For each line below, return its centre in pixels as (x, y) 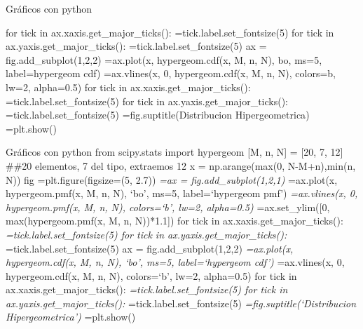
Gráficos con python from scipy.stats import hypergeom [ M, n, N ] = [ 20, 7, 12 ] (174, 152)
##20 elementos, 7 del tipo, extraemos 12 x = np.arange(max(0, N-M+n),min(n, (181, 165)
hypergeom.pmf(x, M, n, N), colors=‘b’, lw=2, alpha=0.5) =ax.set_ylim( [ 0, (168, 207)
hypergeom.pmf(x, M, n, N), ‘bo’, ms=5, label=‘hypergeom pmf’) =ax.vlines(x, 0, (182, 193)
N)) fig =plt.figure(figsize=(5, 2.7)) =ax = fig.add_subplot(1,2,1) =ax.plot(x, (172, 179)
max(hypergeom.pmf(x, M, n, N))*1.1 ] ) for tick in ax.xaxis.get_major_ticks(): (174, 221)
